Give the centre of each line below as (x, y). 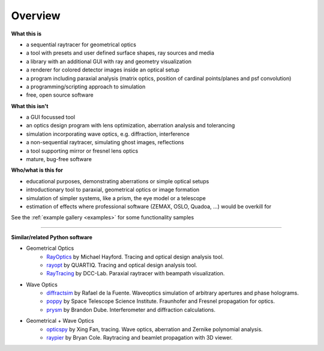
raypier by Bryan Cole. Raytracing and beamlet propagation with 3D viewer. (140, 338)
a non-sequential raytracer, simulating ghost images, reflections (105, 142)
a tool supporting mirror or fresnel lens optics (82, 151)
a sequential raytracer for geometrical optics (81, 44)
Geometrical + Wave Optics (60, 321)
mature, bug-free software (59, 159)
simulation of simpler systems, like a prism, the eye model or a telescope (116, 198)
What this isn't (30, 106)
